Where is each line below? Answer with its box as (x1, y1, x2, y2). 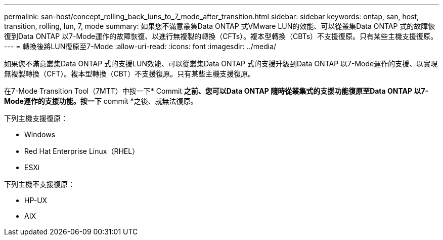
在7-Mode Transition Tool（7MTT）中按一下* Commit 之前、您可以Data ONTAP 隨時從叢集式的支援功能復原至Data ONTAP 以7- (4, 87, 429, 95)
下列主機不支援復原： (4, 180, 75, 188)
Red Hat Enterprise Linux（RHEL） (24, 147, 140, 155)
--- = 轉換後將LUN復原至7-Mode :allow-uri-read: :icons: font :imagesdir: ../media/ (4, 42, 277, 51)
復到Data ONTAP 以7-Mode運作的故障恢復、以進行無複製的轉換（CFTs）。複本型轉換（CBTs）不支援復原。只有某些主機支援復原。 (4, 32, 438, 41)
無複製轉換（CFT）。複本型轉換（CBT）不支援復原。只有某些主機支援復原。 (4, 69, 255, 78)
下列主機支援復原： (4, 114, 68, 123)
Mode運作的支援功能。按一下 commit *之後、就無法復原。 (4, 97, 198, 105)
